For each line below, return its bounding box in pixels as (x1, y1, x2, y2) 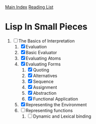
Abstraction (33, 90, 57, 96)
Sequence (33, 78, 54, 84)
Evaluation (25, 43, 47, 49)
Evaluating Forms (25, 61, 61, 67)
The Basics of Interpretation (18, 38, 75, 43)
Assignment (33, 84, 57, 90)
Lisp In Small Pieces (5, 21, 88, 32)
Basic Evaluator (25, 49, 57, 55)
